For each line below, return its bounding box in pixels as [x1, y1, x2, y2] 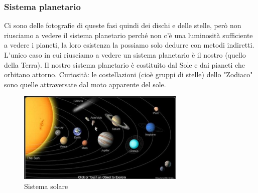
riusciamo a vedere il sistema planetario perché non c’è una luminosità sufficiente [4, 30, 253, 40]
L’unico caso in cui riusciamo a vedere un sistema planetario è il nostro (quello [4, 50, 246, 60]
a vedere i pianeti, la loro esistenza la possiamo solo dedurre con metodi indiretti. [4, 40, 254, 50]
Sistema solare [24, 180, 68, 191]
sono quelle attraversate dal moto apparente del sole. [4, 79, 166, 89]
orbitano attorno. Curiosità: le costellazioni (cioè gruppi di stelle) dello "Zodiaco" [4, 69, 253, 80]
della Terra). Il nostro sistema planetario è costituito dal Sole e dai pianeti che [4, 59, 245, 70]
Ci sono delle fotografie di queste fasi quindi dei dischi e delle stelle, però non [4, 20, 241, 31]
